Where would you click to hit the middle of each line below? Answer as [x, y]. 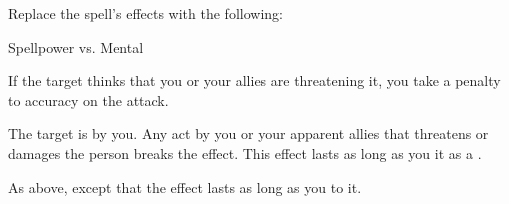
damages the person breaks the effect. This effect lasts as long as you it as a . [245, 152]
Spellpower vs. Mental [76, 46]
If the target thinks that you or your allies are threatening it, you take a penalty [254, 80]
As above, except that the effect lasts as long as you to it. [185, 186]
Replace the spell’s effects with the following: [145, 13]
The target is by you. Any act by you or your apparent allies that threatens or [248, 133]
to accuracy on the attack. [88, 99]
